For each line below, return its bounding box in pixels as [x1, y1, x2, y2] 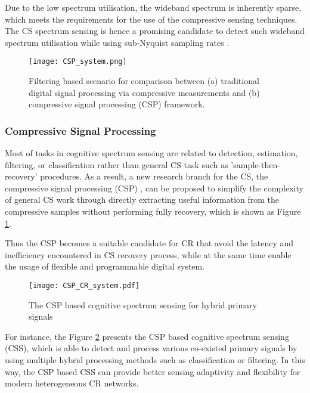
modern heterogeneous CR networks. [5, 377, 139, 389]
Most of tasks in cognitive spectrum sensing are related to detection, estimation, [5, 147, 298, 159]
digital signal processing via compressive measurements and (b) [29, 86, 260, 98]
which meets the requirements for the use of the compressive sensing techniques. [5, 13, 297, 25]
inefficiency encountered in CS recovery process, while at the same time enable [5, 248, 292, 261]
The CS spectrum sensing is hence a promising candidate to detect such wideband [5, 24, 305, 37]
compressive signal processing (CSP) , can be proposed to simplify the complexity [5, 181, 303, 194]
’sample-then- [231, 158, 280, 171]
